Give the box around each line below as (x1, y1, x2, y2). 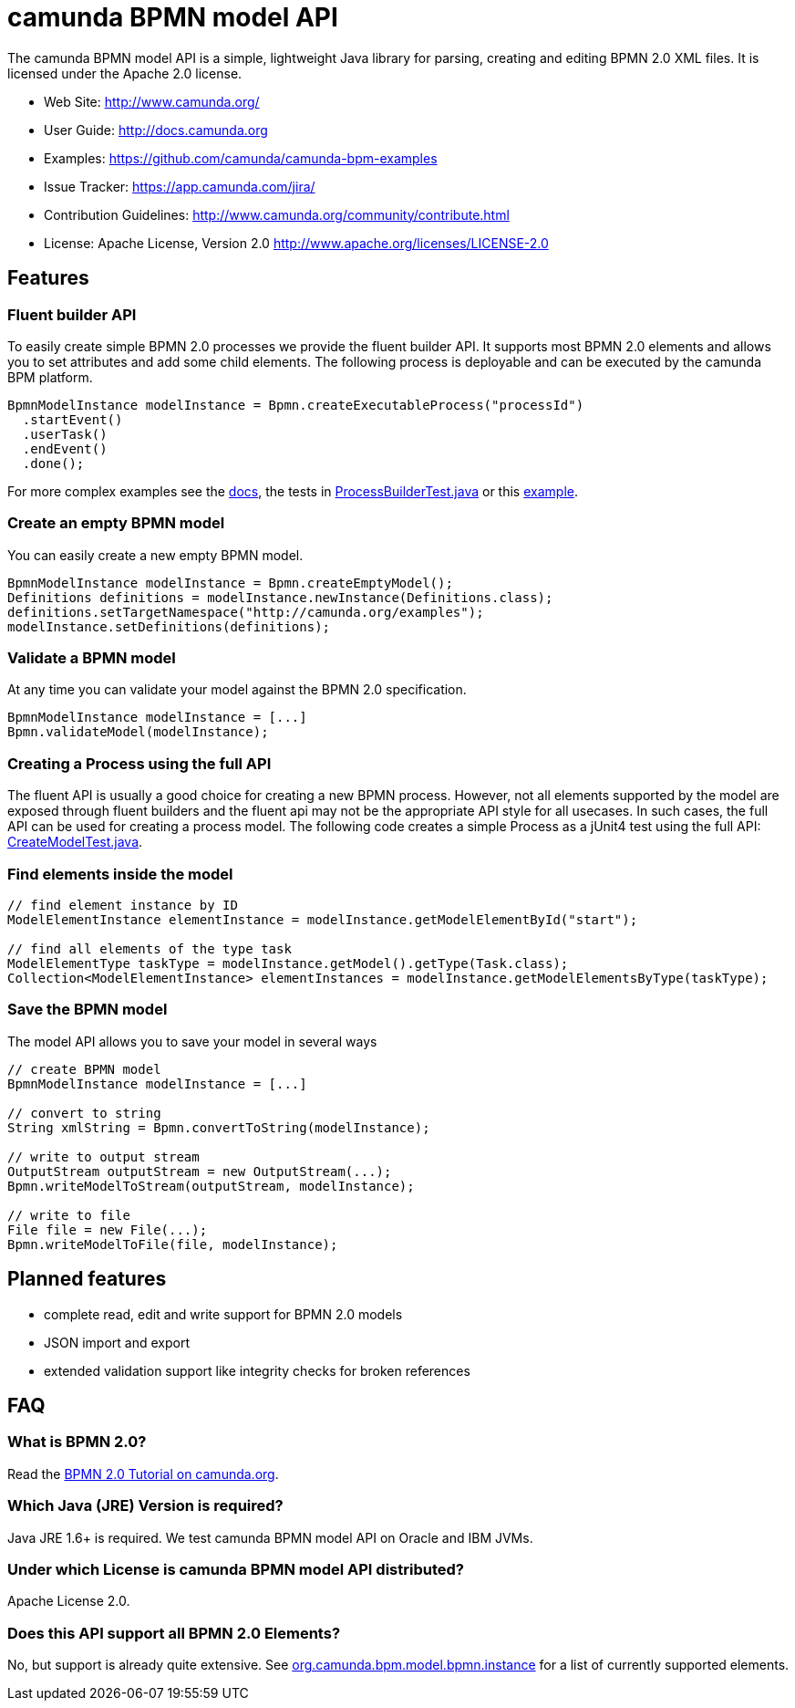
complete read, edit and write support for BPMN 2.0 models (44, 1306, 403, 1322)
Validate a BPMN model (7, 649, 176, 668)
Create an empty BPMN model (7, 514, 225, 533)
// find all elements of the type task (7, 941, 292, 956)
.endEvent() (22, 441, 108, 456)
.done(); (22, 455, 85, 471)
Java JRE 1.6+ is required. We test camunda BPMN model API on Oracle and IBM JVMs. (7, 1529, 533, 1546)
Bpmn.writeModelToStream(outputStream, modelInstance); (7, 1178, 415, 1193)
